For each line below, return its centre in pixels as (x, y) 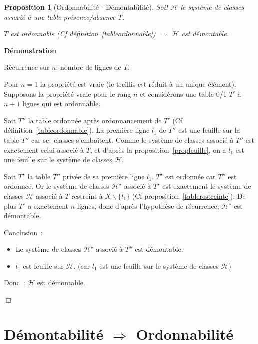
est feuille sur (43, 266)
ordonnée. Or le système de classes (57, 186)
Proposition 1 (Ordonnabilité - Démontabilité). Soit (86, 7)
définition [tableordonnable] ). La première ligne (77, 130)
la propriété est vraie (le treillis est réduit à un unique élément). (138, 83)
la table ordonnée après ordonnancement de (95, 120)
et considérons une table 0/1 (183, 93)
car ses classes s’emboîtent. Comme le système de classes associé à (132, 139)
